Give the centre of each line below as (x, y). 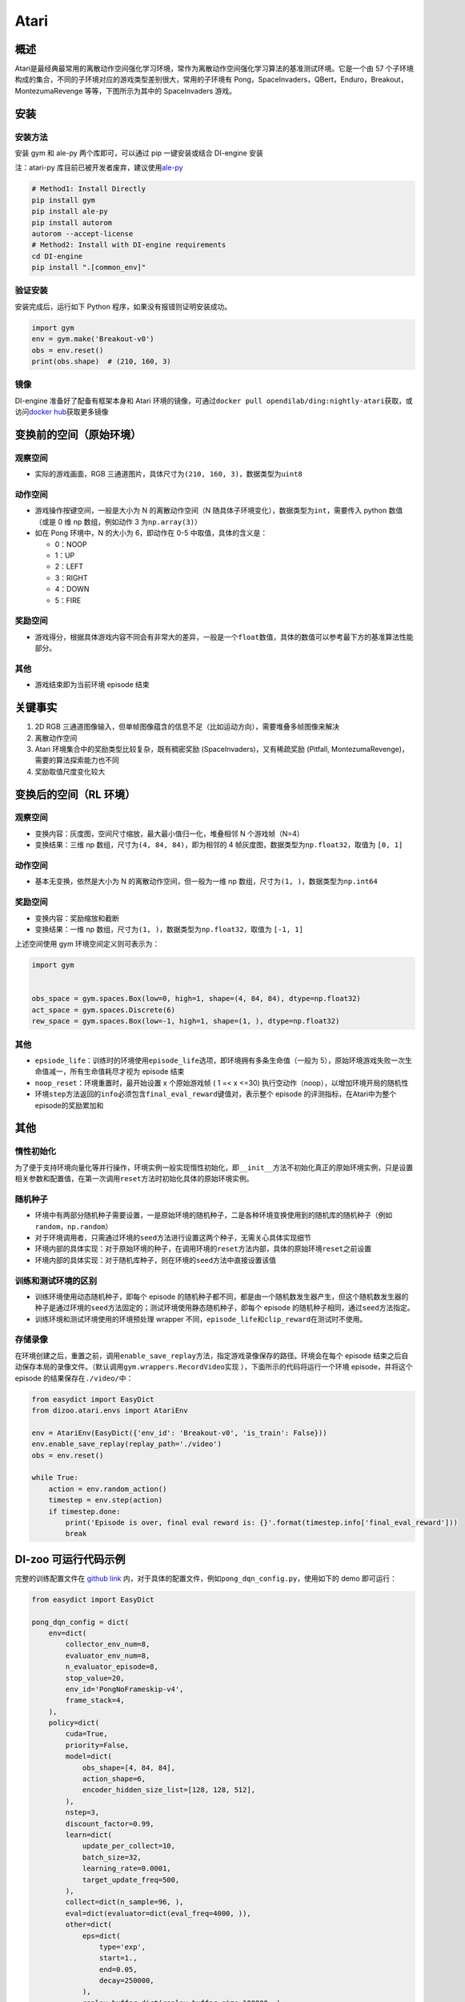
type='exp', (122, 1947)
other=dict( (88, 1925)
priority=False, (97, 1745)
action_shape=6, (114, 1779)
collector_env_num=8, (108, 1644)
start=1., (118, 1958)
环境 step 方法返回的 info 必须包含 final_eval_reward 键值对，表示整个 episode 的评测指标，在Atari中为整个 (215, 1094)
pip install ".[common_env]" (89, 267)
